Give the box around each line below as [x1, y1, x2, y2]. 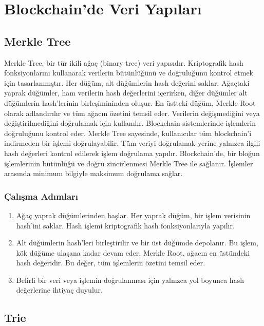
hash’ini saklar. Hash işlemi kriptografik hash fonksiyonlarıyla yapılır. [16, 220, 235, 231]
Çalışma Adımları [4, 189, 79, 202]
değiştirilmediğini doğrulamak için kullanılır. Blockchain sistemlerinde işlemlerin [4, 118, 256, 128]
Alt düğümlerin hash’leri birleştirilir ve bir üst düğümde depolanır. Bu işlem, [16, 237, 258, 248]
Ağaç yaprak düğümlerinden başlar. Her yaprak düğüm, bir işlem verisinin [16, 209, 251, 220]
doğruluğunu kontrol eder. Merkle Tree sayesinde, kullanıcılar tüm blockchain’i [4, 127, 252, 138]
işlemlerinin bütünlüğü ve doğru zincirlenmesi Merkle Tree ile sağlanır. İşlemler [4, 158, 253, 168]
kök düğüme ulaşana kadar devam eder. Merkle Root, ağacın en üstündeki [16, 247, 250, 258]
